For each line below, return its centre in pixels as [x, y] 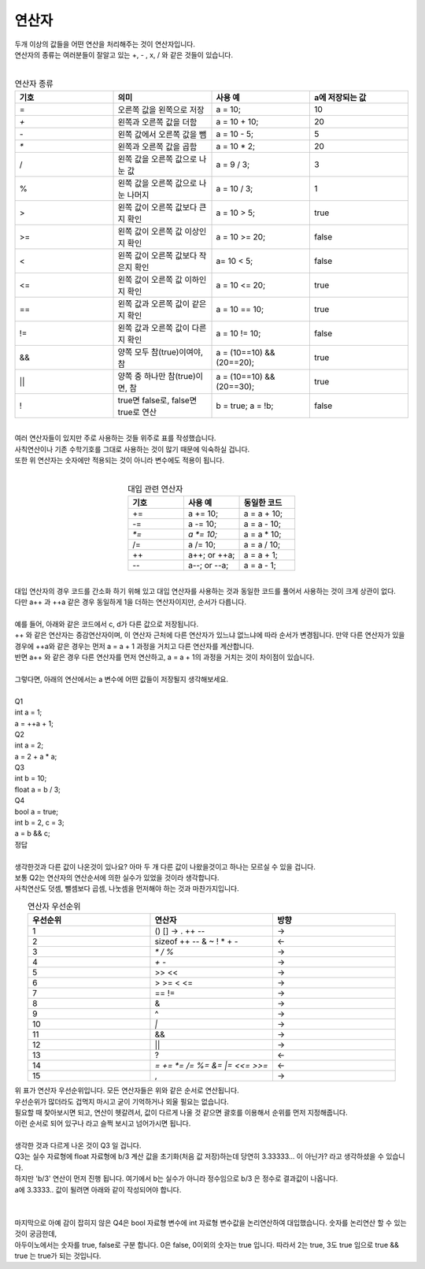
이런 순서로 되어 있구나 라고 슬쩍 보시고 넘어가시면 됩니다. [103, 1123]
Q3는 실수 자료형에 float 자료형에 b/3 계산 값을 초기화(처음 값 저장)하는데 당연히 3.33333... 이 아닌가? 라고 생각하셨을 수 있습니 [210, 1156]
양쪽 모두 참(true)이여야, [161, 352]
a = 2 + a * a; [36, 756]
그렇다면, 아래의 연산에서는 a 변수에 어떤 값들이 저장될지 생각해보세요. [121, 679]
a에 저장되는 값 [340, 98]
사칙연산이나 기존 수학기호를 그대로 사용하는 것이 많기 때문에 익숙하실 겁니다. [132, 449]
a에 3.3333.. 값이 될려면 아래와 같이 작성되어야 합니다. [98, 1189]
